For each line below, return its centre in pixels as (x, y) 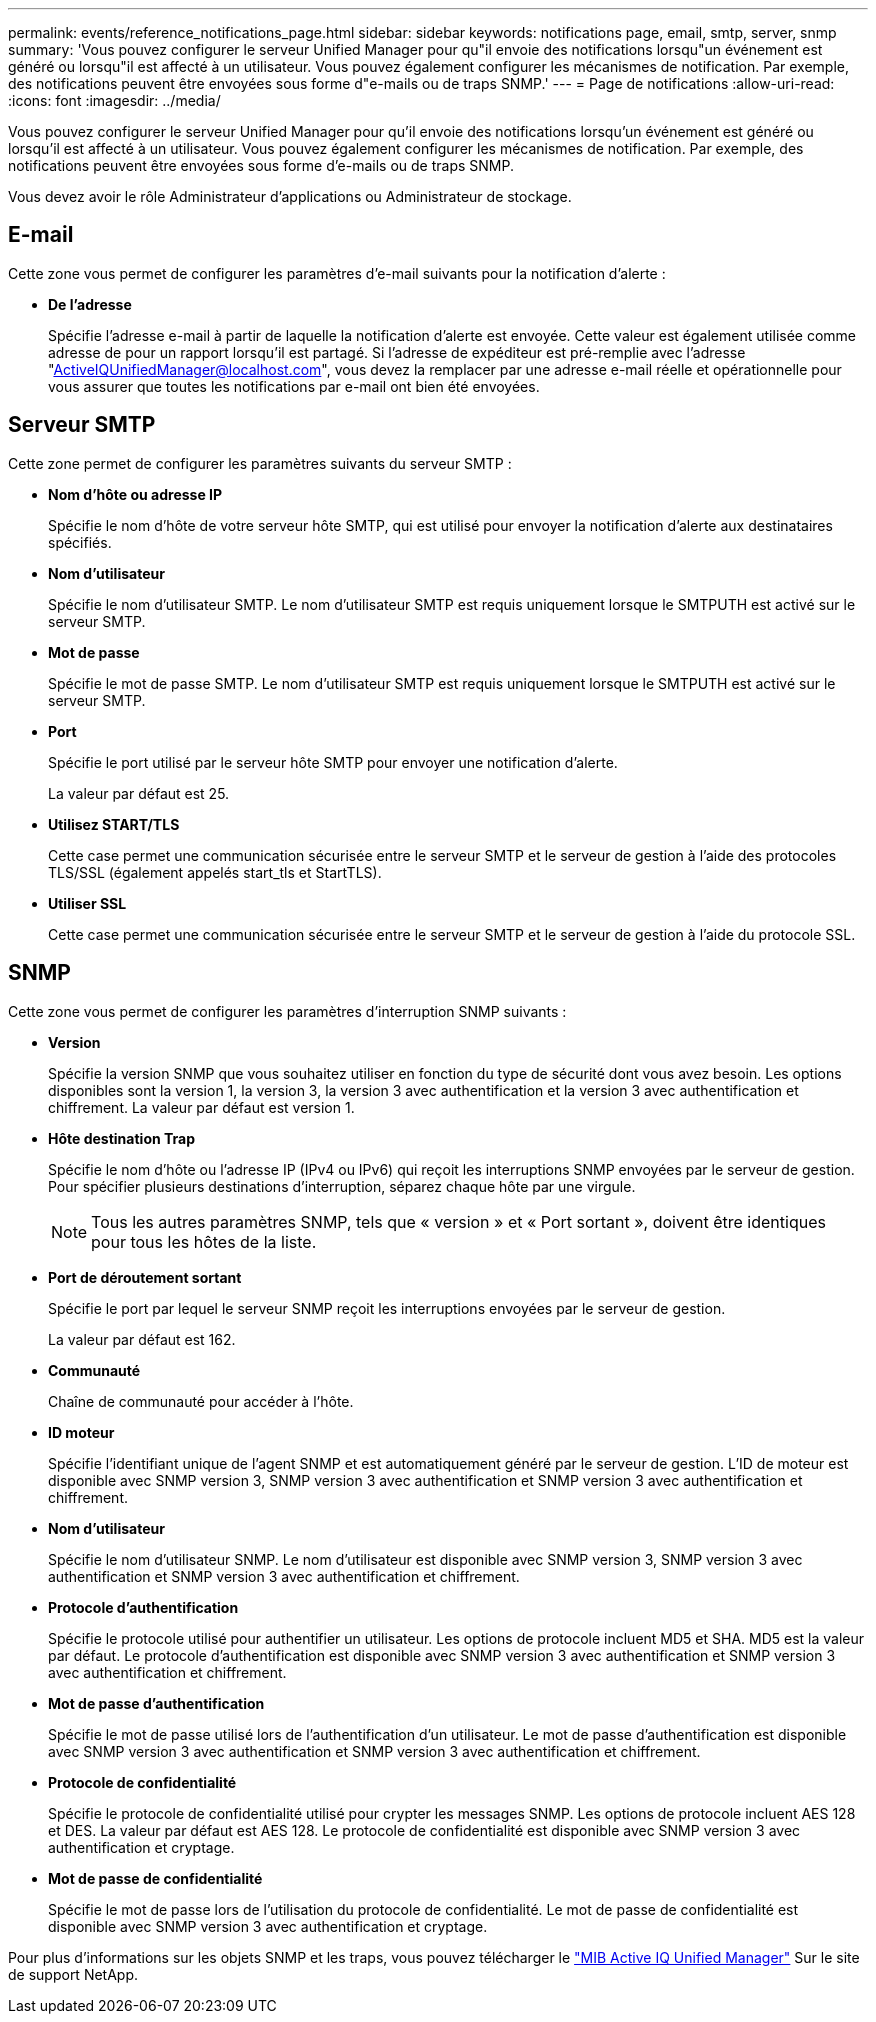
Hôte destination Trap (122, 1138)
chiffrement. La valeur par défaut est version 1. (201, 1107)
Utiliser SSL (87, 903)
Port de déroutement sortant (145, 1277)
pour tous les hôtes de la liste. (204, 1241)
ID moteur (81, 1432)
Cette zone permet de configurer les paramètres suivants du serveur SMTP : (260, 463)
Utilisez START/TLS (114, 824)
